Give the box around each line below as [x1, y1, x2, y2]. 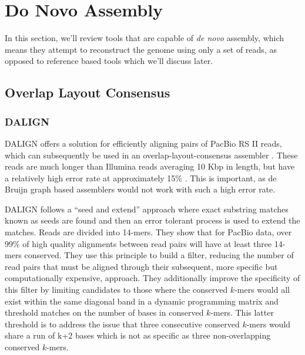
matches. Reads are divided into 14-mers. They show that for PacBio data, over [5, 226, 292, 238]
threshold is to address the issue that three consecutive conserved [5, 317, 240, 330]
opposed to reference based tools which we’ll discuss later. [5, 55, 213, 67]
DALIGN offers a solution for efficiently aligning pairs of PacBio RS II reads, [5, 137, 282, 149]
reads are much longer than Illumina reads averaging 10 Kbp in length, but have [5, 160, 295, 173]
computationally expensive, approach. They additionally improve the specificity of [5, 272, 300, 284]
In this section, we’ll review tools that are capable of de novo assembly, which [5, 32, 284, 44]
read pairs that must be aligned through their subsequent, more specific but [5, 260, 278, 272]
